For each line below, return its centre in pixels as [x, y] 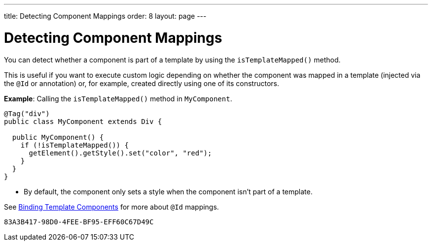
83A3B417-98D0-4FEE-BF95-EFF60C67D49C [79, 222]
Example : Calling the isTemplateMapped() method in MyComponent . [118, 98]
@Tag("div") [27, 113]
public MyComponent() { [58, 137]
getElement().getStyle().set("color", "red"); [120, 153]
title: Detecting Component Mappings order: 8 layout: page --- [105, 16]
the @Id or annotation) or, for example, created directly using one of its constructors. [142, 83]
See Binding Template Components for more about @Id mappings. [111, 207]
